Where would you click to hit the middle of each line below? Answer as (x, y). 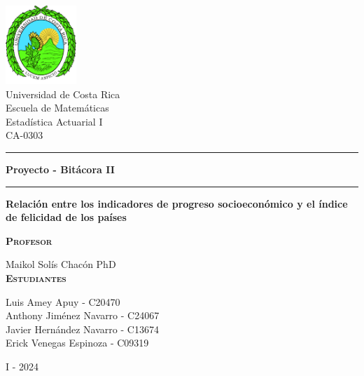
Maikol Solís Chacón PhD (61, 264)
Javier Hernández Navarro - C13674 (82, 329)
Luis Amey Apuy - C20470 (63, 301)
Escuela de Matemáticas (57, 108)
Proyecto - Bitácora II (60, 169)
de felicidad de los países (66, 217)
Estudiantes (36, 277)
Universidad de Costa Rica (63, 94)
